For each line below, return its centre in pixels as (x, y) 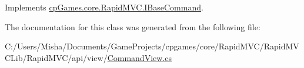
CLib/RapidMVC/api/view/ (56, 57)
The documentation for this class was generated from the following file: (133, 26)
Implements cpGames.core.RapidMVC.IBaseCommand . (104, 7)
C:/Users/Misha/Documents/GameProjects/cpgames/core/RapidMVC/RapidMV (152, 46)
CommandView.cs (139, 57)
